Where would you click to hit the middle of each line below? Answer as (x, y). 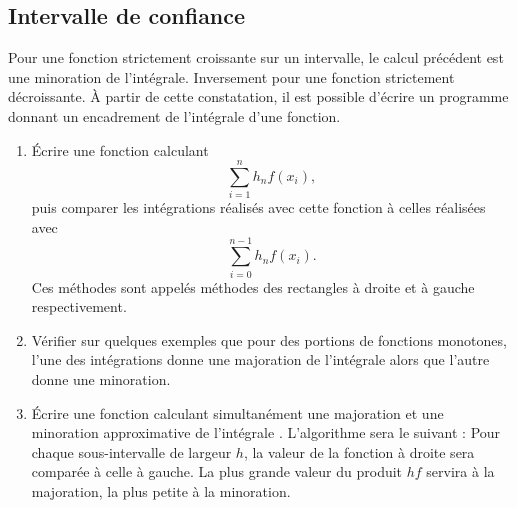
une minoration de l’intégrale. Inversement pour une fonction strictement (231, 76)
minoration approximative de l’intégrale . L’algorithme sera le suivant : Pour (266, 432)
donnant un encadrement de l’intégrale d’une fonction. (174, 115)
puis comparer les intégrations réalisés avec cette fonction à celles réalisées (258, 207)
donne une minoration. (101, 378)
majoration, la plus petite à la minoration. (161, 490)
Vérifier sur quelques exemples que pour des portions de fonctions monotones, (269, 339)
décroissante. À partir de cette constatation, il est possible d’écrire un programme (258, 96)
